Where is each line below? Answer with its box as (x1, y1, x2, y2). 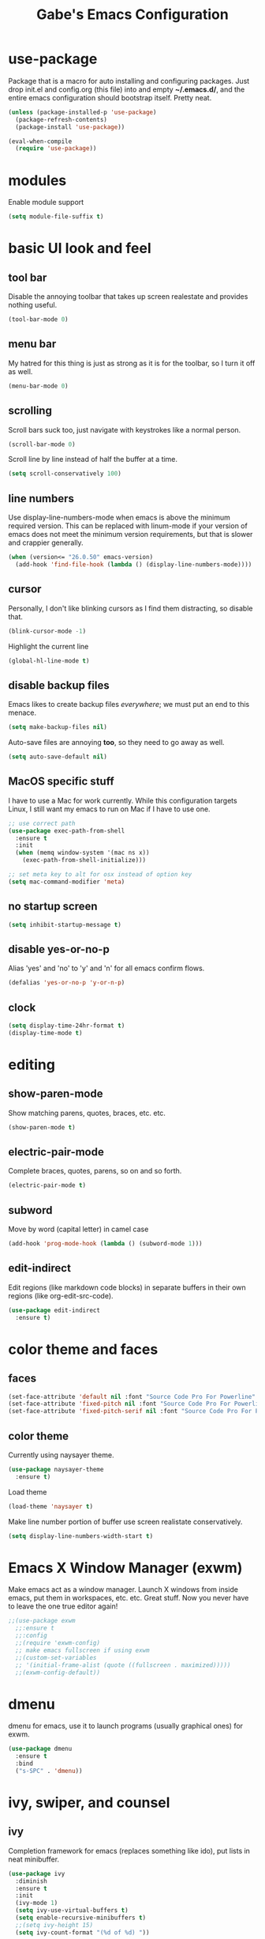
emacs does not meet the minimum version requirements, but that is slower (8, 530, 253, 539)
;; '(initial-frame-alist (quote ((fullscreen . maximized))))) (15, 1661, 231, 1669)
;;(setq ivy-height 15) (15, 1921, 93, 1929)
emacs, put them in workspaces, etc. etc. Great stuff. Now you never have (8, 1593, 249, 1603)
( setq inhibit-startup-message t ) (8, 920, 122, 928)
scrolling (8, 404, 53, 418)
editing (8, 1056, 55, 1073)
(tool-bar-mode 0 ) (8, 316, 69, 323)
